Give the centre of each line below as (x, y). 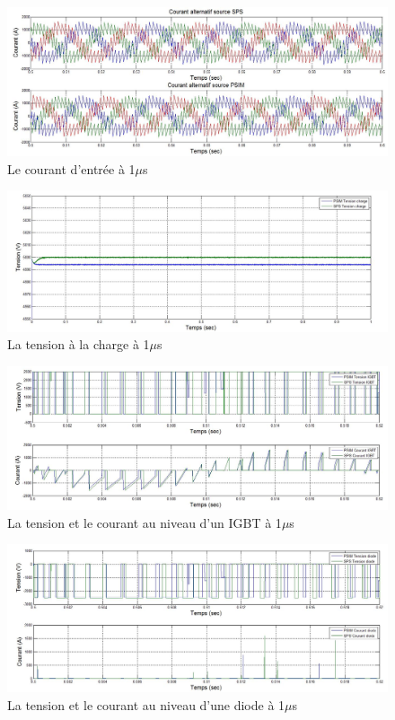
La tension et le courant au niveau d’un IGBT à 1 (145, 522)
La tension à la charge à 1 (79, 344)
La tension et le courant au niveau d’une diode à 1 (146, 704)
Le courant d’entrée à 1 (71, 168)
